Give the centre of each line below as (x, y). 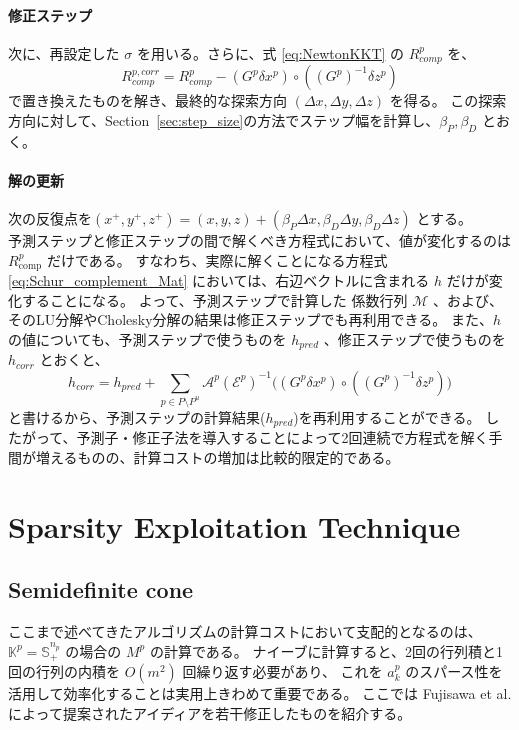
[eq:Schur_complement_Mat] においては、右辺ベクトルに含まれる (219, 280)
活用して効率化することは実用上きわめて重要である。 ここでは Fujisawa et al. (260, 693)
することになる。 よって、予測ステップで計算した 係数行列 (214, 299)
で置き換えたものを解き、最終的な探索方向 (148, 100)
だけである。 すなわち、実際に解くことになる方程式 (217, 259)
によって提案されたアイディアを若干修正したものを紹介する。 (210, 712)
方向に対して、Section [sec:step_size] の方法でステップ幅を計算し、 (224, 119)
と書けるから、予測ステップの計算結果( (137, 416)
